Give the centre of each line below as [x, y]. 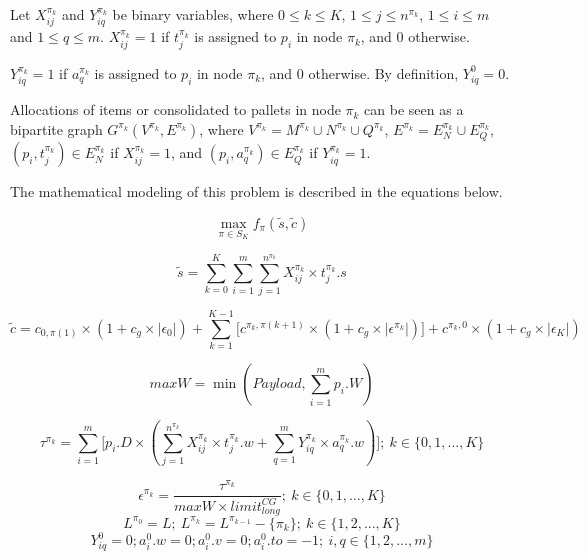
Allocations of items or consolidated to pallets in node [175, 109]
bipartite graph [56, 128]
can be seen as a [414, 109]
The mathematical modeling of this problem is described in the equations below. [256, 191]
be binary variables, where [193, 14]
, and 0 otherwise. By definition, [360, 72]
